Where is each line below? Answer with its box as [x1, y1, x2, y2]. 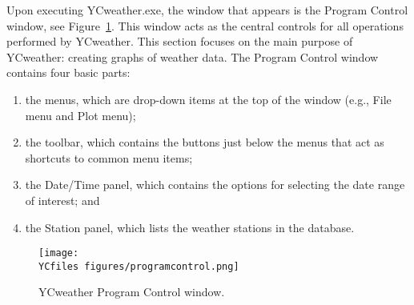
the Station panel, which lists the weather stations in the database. [25, 219, 355, 235]
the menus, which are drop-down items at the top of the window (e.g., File [25, 90, 392, 107]
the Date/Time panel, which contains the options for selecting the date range [25, 176, 405, 193]
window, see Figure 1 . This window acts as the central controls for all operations [6, 17, 404, 34]
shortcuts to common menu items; [25, 149, 193, 166]
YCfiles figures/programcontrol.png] [38, 260, 239, 272]
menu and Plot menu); [25, 106, 136, 123]
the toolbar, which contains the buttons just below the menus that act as [25, 134, 384, 150]
